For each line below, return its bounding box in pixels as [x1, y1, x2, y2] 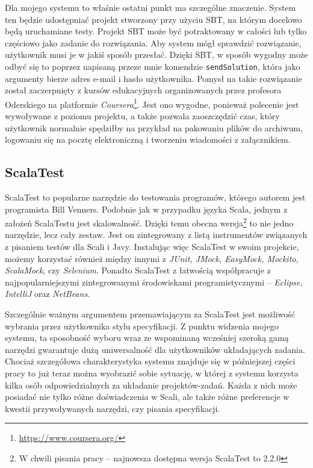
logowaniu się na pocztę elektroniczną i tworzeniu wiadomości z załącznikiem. [5, 133, 291, 146]
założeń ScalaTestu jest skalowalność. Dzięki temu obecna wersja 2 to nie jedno [5, 215, 294, 229]
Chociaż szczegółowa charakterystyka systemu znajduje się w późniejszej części [5, 355, 296, 367]
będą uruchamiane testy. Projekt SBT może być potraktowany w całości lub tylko [5, 25, 307, 37]
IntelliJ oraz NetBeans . [5, 287, 90, 300]
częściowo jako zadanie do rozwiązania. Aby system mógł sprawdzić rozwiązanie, [5, 36, 302, 49]
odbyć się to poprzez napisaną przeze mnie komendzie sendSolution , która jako [5, 60, 300, 72]
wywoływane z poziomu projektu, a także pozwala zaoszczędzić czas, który [5, 110, 280, 122]
